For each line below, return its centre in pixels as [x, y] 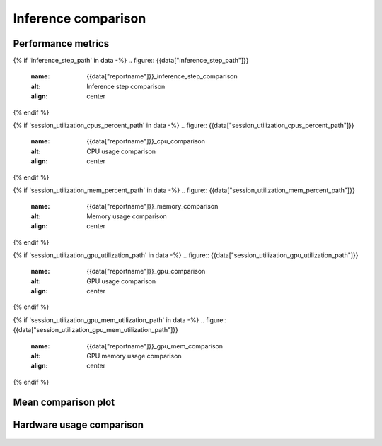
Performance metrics [61, 43]
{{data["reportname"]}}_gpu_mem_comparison [155, 346]
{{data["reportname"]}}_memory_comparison [152, 206]
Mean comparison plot [64, 402]
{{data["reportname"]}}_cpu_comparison [146, 141]
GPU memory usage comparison [134, 356]
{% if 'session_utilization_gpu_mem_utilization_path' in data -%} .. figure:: [120, 320]
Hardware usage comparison [79, 424]
